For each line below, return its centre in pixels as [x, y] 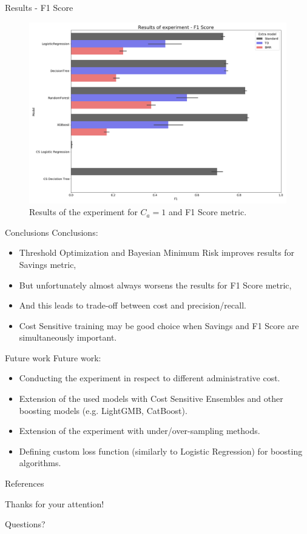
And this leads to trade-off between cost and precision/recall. [133, 305]
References [25, 483]
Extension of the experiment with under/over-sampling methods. [140, 431]
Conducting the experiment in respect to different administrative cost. [150, 378]
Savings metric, [48, 264]
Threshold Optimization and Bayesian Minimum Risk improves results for [157, 252]
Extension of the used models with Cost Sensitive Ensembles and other [151, 399]
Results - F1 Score [39, 7]
